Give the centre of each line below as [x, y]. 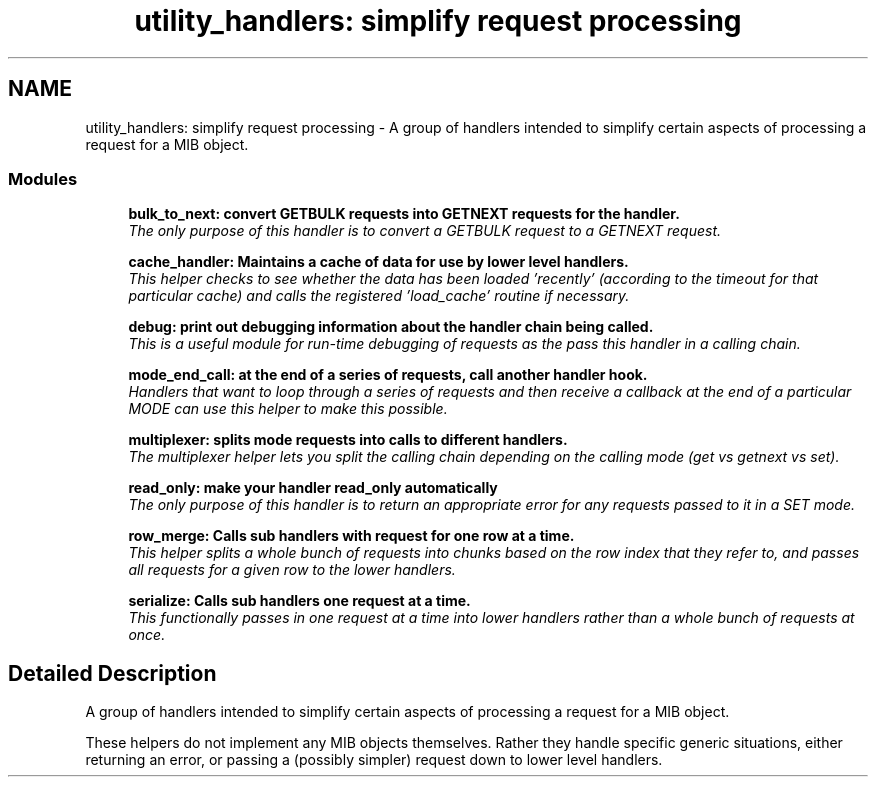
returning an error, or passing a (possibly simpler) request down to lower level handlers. [374, 760]
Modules [43, 178]
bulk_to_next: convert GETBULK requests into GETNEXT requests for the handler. [404, 214]
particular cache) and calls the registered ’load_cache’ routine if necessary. [379, 296]
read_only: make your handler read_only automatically [313, 488]
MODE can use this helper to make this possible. [288, 409]
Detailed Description [112, 673]
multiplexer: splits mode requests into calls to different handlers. [348, 440]
